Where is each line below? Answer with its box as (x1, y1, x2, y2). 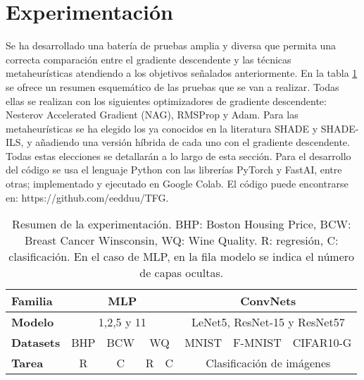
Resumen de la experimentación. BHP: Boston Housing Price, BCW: (12, 216, 351, 233)
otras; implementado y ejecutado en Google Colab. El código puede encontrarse (6, 176, 349, 191)
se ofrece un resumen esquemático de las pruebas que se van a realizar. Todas (6, 79, 339, 94)
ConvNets (240, 293, 296, 309)
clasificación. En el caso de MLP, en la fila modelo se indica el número (8, 248, 355, 265)
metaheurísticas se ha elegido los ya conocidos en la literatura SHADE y (6, 121, 318, 135)
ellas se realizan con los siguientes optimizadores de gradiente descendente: (6, 93, 327, 108)
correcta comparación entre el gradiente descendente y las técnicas (6, 51, 291, 66)
